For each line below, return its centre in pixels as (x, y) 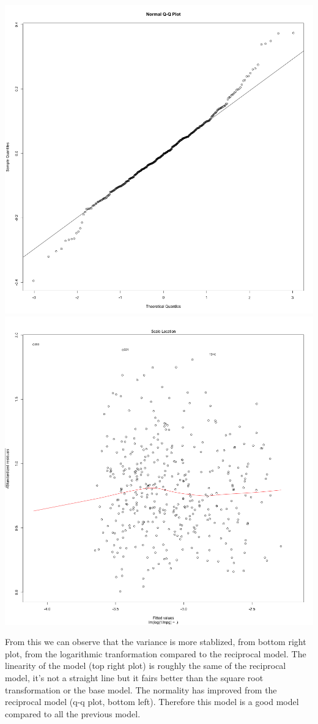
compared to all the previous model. (73, 713)
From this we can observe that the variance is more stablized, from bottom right (156, 642)
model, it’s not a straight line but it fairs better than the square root (134, 677)
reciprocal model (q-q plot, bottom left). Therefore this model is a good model (152, 702)
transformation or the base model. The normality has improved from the (141, 689)
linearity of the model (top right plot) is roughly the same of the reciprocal (146, 666)
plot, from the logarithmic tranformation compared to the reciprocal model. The (156, 653)
